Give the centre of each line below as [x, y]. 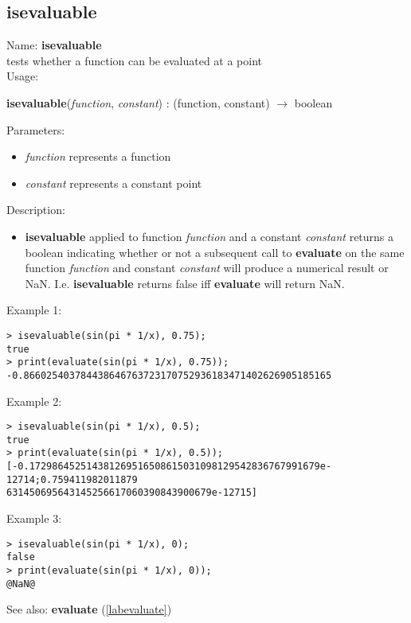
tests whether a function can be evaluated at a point [135, 60]
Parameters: [36, 129]
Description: [36, 210]
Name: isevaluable [54, 45]
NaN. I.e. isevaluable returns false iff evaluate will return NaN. [185, 283]
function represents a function [98, 156]
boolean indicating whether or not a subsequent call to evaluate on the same [215, 252]
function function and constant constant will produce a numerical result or [207, 268]
